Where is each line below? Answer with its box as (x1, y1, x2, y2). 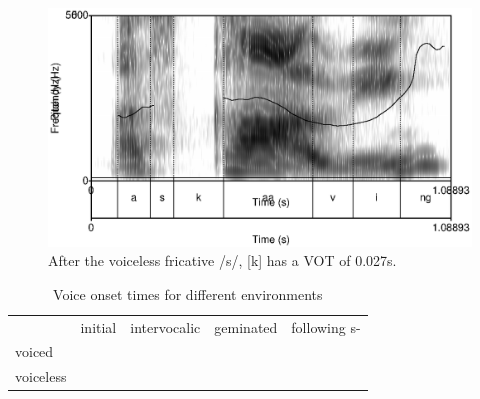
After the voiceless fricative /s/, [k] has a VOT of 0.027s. (48, 250, 397, 271)
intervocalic (130, 316, 201, 337)
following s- (291, 316, 361, 337)
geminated (214, 316, 278, 337)
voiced (15, 341, 54, 362)
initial (80, 316, 117, 337)
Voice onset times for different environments (53, 283, 323, 304)
